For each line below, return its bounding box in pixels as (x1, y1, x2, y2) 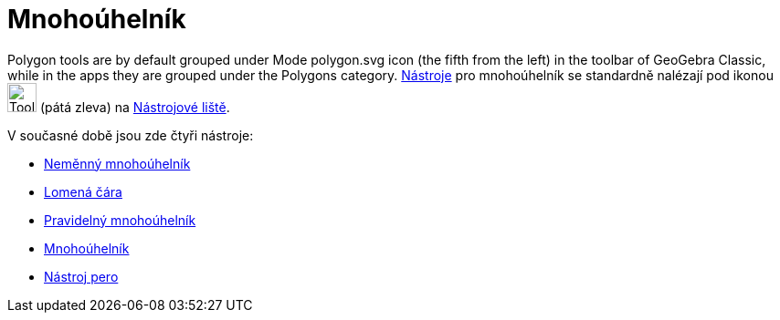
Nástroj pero (44, 268, 119, 284)
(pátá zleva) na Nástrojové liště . (39, 98, 230, 115)
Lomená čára (44, 183, 122, 200)
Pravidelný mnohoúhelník (44, 212, 196, 228)
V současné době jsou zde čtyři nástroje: (7, 127, 254, 143)
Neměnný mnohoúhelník (44, 155, 191, 171)
